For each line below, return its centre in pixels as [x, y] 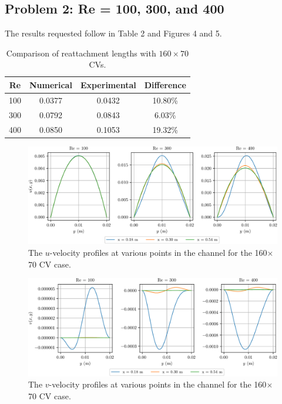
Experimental [108, 84]
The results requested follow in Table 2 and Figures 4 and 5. [113, 33]
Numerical [51, 84]
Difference [165, 84]
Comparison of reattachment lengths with [81, 53]
